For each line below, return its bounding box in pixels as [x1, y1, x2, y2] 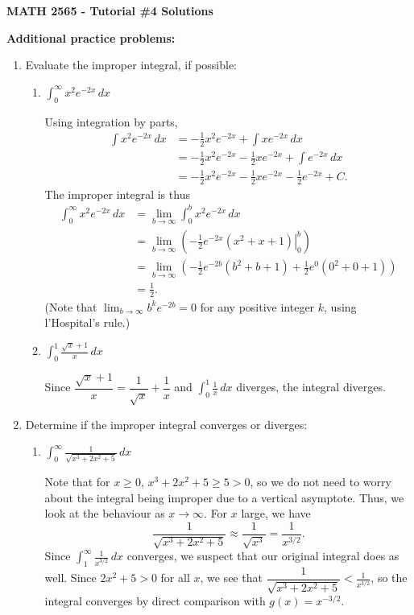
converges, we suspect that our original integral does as [126, 547, 400, 564]
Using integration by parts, [44, 113, 178, 130]
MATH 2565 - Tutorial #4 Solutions [6, 2, 213, 19]
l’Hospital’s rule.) [44, 314, 130, 331]
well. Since [44, 569, 97, 586]
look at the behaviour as [44, 505, 165, 522]
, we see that [200, 569, 263, 586]
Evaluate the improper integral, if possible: [25, 56, 238, 73]
